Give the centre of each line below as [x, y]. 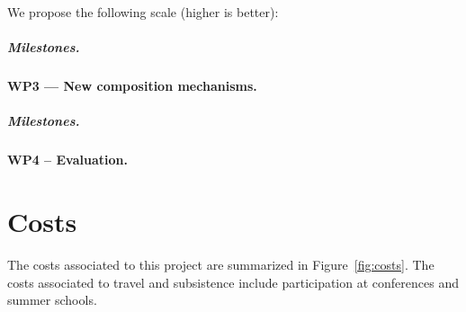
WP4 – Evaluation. [67, 160]
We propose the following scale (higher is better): [143, 12]
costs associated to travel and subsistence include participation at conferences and [233, 282]
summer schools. [52, 300]
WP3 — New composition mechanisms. [132, 86]
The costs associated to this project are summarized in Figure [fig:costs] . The [221, 265]
